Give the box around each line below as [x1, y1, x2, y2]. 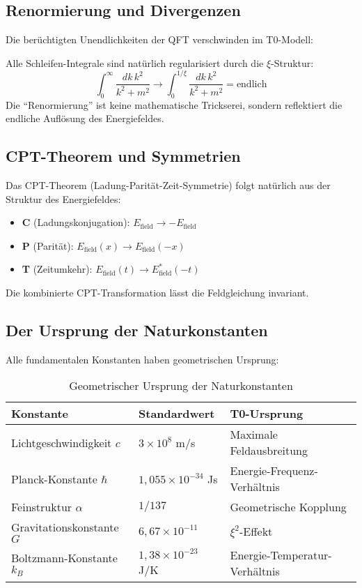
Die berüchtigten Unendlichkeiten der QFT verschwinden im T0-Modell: [6, 32, 313, 47]
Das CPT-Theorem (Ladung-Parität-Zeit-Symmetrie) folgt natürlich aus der [6, 178, 331, 193]
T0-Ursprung [230, 405, 304, 422]
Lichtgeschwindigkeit [11, 434, 112, 451]
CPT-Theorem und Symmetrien [6, 145, 241, 167]
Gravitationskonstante [11, 519, 119, 536]
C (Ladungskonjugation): [22, 215, 130, 229]
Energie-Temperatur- [230, 547, 332, 564]
